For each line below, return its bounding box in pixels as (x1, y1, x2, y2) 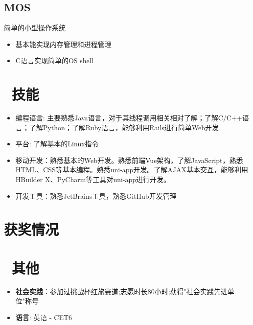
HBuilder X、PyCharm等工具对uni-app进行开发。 (15, 174, 171, 185)
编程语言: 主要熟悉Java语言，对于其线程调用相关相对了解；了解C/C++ (15, 113, 242, 123)
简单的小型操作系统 (4, 23, 66, 33)
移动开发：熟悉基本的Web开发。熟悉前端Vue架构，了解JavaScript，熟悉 (15, 155, 243, 165)
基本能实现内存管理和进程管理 (15, 39, 112, 49)
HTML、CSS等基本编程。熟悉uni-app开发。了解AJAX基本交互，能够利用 (15, 164, 249, 175)
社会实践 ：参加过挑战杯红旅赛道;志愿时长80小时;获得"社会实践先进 (15, 286, 228, 296)
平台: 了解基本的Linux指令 (15, 139, 99, 149)
